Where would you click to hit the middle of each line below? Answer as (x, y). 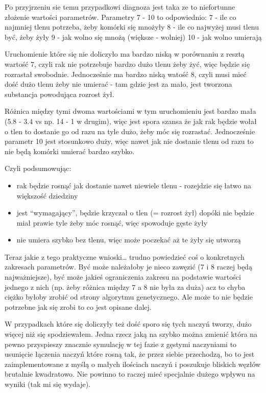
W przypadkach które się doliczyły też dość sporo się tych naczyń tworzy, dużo (128, 324)
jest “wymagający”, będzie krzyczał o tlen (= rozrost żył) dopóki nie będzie (135, 213)
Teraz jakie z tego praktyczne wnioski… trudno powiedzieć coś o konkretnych (125, 256)
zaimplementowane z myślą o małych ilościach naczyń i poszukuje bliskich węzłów (133, 364)
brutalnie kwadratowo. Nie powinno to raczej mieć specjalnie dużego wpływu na (130, 374)
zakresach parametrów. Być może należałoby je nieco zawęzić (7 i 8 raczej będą (128, 267)
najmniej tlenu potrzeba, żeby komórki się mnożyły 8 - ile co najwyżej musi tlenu (132, 27)
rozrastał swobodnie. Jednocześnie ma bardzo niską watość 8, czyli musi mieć (126, 74)
